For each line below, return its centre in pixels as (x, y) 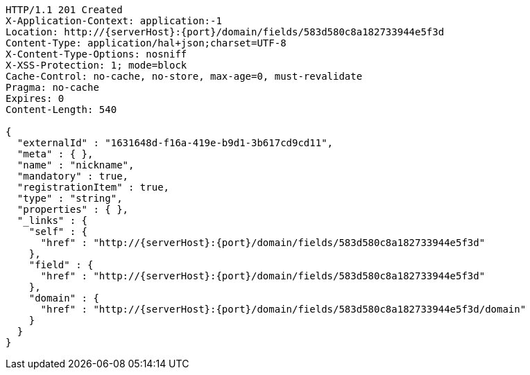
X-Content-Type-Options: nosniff (96, 54)
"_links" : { (52, 220)
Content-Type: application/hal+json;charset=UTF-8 (146, 43)
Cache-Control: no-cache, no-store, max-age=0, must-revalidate (184, 76)
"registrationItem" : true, (93, 187)
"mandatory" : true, (73, 176)
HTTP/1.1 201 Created (64, 10)
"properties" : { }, (73, 209)
